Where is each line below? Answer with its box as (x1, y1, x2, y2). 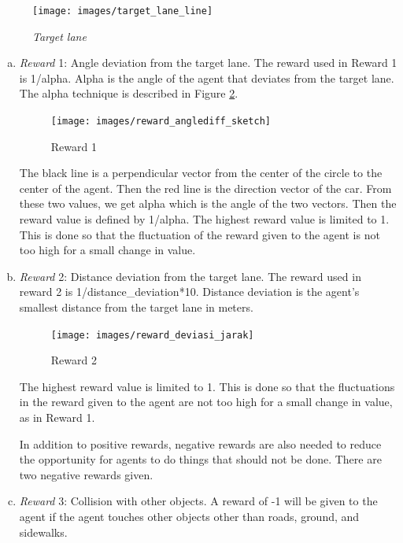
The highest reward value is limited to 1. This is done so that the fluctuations (19, 378, 395, 394)
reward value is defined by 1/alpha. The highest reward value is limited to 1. (19, 211, 390, 227)
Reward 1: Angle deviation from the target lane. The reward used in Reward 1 (19, 54, 397, 71)
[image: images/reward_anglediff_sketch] (50, 116, 271, 127)
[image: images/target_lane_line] (32, 6, 213, 17)
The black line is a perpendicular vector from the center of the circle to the (19, 164, 383, 181)
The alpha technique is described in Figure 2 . (19, 85, 238, 102)
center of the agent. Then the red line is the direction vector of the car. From (19, 179, 392, 196)
